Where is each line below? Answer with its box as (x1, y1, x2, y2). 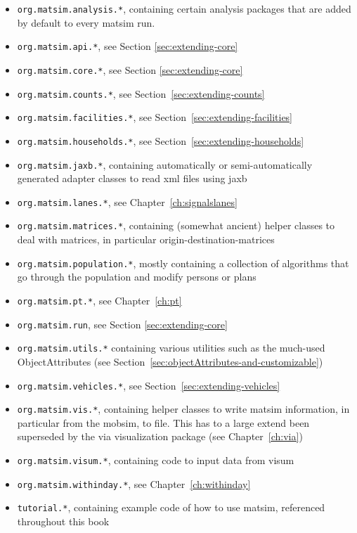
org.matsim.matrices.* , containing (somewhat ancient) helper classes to (17, 218, 335, 233)
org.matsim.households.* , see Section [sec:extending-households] (17, 133, 304, 148)
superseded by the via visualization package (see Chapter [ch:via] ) (17, 429, 303, 444)
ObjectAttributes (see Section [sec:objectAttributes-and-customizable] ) (17, 354, 323, 368)
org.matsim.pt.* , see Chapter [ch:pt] (17, 293, 182, 307)
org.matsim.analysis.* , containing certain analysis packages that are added (17, 1, 351, 15)
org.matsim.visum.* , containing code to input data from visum (17, 453, 294, 467)
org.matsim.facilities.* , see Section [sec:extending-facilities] (17, 110, 293, 124)
